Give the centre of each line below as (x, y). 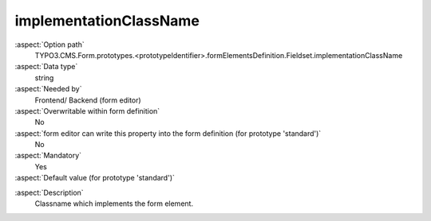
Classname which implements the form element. (114, 204)
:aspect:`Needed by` (48, 89)
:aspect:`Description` (49, 192)
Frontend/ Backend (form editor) (88, 100)
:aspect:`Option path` (49, 45)
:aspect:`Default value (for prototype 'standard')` (95, 178)
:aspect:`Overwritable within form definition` (87, 111)
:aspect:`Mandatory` (48, 156)
